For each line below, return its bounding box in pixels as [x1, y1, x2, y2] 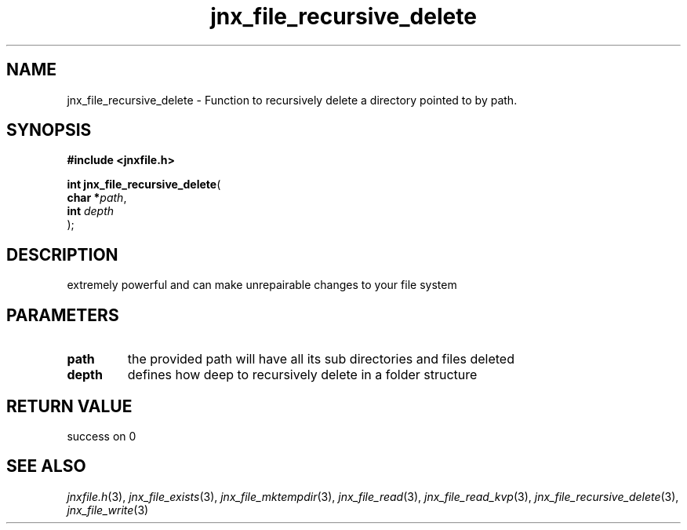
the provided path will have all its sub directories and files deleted [127, 351, 514, 367]
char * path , [67, 191, 127, 205]
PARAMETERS [6, 305, 119, 325]
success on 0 [67, 429, 136, 443]
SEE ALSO [6, 456, 86, 477]
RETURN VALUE [6, 396, 133, 416]
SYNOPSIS [6, 120, 92, 141]
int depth [67, 204, 114, 218]
